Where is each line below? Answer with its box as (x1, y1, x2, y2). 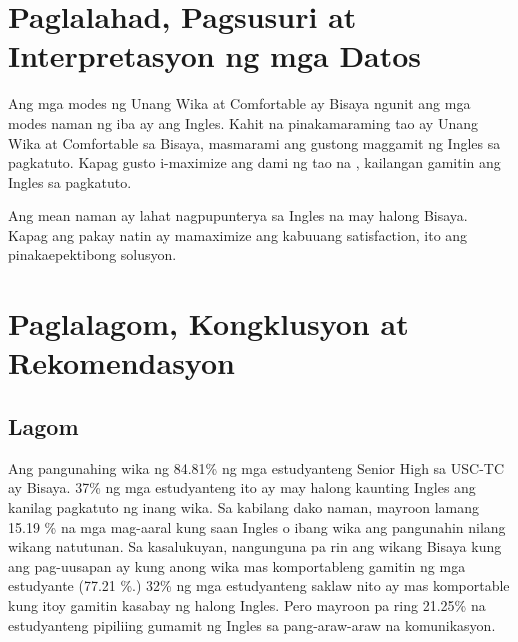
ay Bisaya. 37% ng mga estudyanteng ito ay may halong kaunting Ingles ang (8, 477, 476, 498)
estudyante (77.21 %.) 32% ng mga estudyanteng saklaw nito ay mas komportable (8, 575, 510, 596)
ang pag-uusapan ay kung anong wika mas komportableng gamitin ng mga (8, 555, 466, 576)
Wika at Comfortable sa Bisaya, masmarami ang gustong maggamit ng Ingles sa (8, 132, 501, 153)
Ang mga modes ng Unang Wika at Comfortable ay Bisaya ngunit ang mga (8, 93, 471, 114)
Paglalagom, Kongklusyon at (8, 303, 409, 344)
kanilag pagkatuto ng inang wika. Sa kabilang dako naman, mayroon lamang (8, 497, 480, 518)
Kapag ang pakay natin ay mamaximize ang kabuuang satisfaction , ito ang (8, 224, 468, 245)
